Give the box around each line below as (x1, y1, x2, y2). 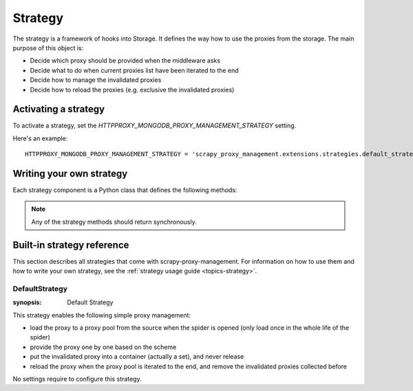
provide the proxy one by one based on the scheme (30, 343, 177, 351)
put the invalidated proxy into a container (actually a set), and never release (30, 352, 244, 361)
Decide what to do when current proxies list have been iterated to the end (30, 66, 239, 74)
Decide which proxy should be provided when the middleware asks (30, 56, 220, 65)
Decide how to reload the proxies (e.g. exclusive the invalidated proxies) (30, 85, 235, 94)
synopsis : (12, 298, 42, 306)
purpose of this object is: (12, 43, 84, 52)
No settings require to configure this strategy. (12, 375, 142, 383)
